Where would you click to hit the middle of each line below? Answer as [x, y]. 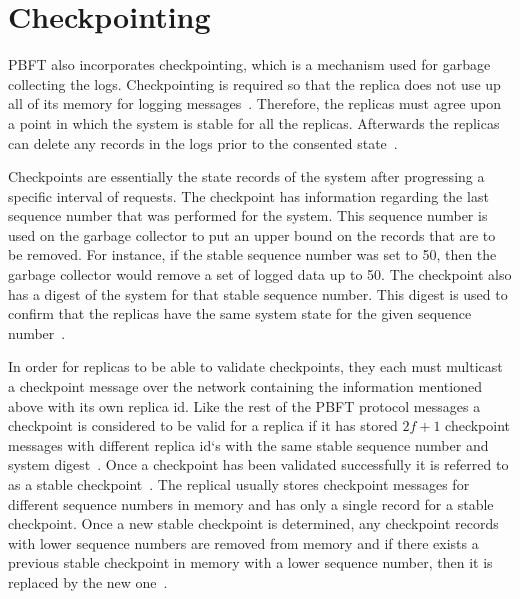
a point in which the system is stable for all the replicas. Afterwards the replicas [254, 122]
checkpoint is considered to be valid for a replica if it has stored [203, 425]
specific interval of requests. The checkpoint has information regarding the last [248, 195]
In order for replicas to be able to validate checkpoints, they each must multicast [255, 366]
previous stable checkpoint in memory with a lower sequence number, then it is [250, 562]
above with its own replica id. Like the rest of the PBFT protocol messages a [244, 405]
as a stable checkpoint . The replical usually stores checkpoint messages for [239, 484]
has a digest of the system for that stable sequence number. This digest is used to [258, 293]
